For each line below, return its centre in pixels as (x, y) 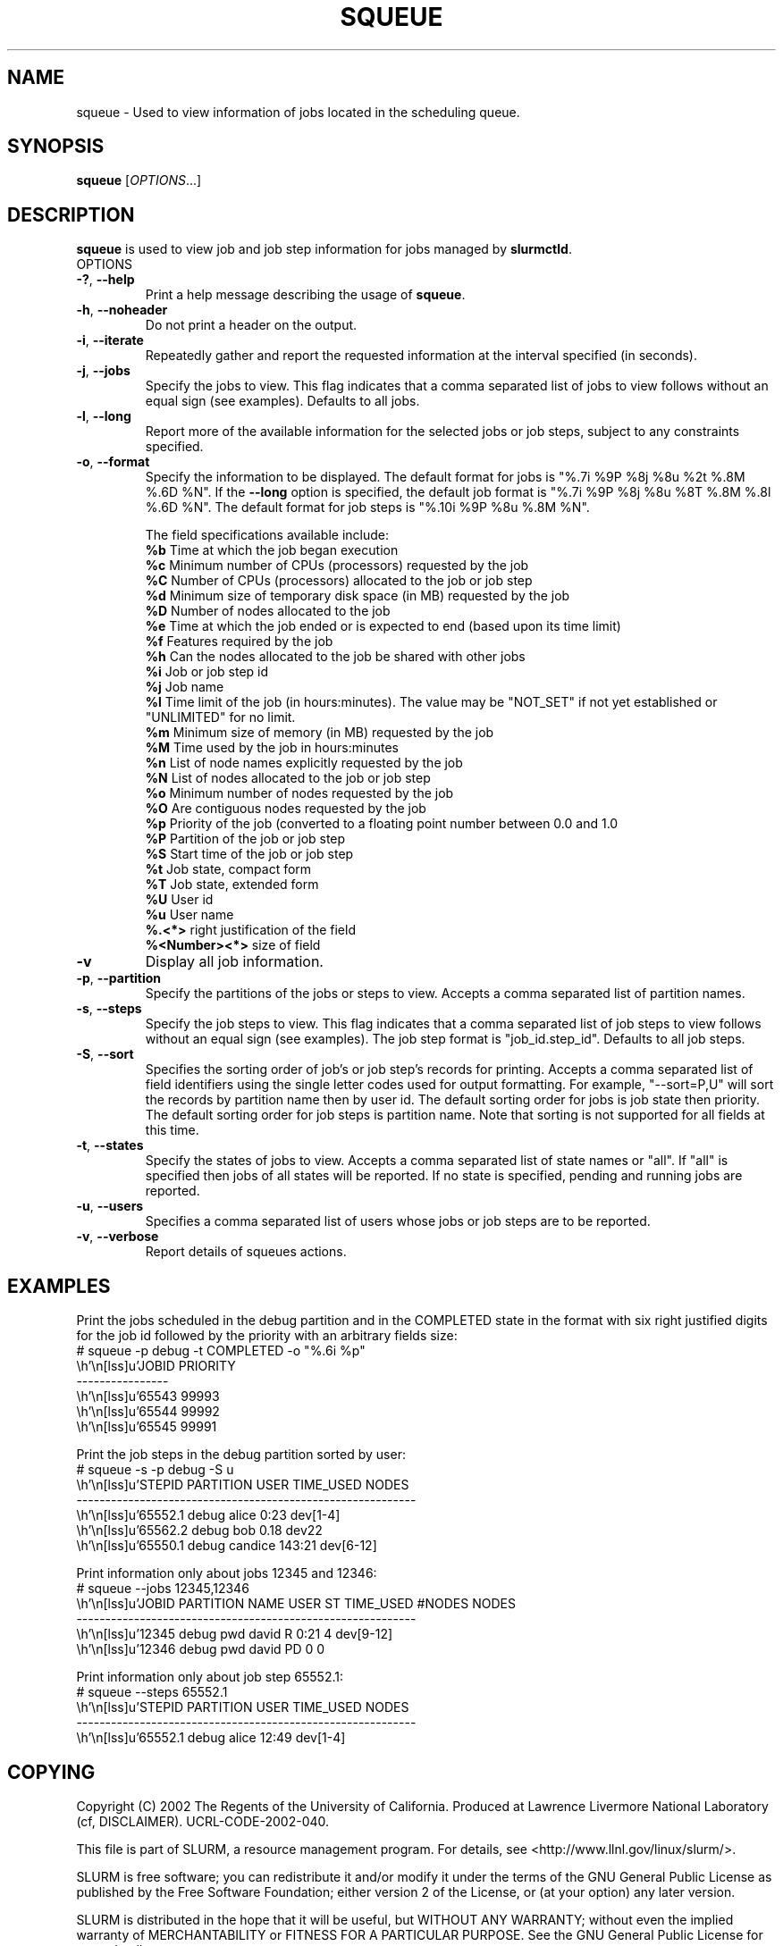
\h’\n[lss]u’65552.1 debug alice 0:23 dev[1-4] (208, 1515)
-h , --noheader (122, 310)
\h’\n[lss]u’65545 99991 (147, 1427)
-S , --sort (105, 1054)
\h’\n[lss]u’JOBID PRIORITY (156, 1366)
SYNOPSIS (56, 147)
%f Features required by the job (239, 642)
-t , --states (110, 1145)
